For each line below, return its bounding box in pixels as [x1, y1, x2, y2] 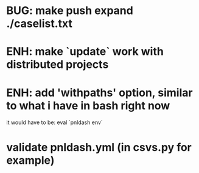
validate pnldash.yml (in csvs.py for [6, 140, 192, 154]
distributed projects [6, 57, 109, 72]
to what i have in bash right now [6, 98, 170, 112]
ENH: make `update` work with [6, 45, 164, 59]
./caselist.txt [6, 17, 73, 31]
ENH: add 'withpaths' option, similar [6, 86, 193, 100]
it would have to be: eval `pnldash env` [6, 119, 103, 126]
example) [6, 153, 55, 167]
